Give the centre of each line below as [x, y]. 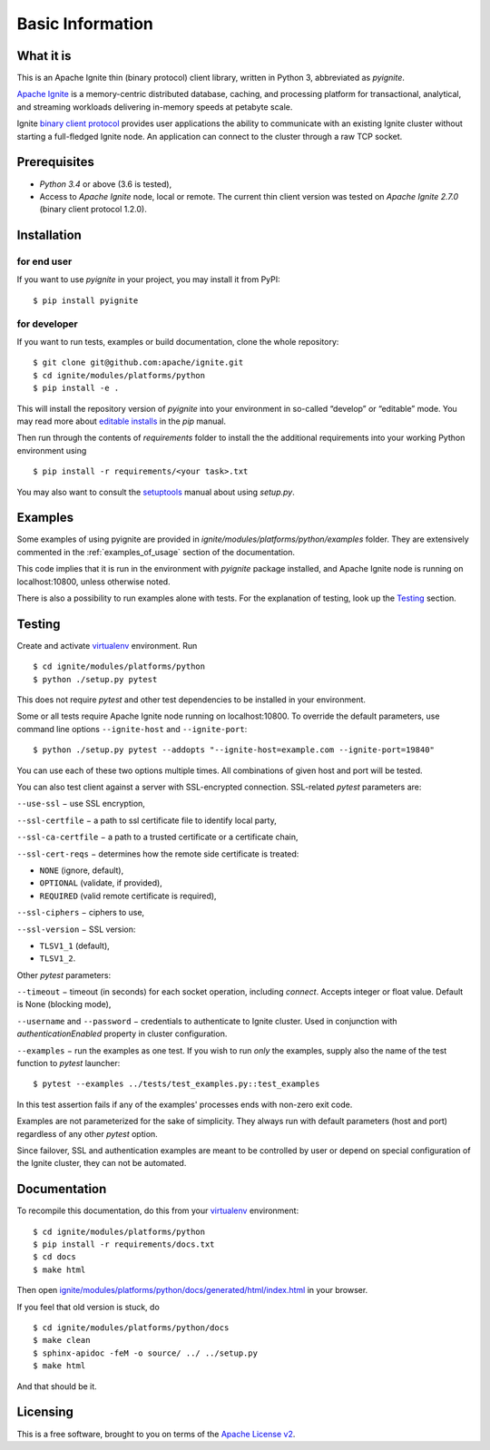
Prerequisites [55, 162]
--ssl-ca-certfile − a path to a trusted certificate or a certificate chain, [157, 837]
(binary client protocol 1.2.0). [93, 210]
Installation [49, 235]
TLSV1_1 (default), [75, 945]
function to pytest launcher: [69, 1063]
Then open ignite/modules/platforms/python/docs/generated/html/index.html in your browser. [192, 1290]
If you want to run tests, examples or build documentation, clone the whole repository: [178, 342]
